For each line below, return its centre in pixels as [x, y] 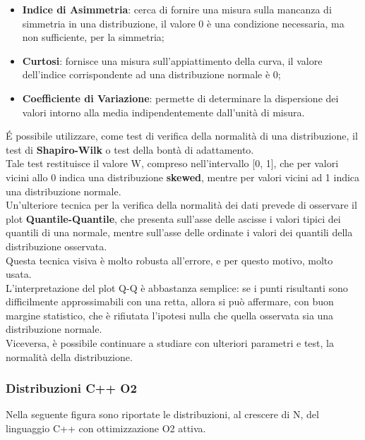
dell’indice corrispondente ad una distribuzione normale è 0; [151, 74]
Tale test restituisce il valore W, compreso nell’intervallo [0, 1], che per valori [172, 163]
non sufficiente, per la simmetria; [93, 37]
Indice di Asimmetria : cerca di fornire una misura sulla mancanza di [177, 9]
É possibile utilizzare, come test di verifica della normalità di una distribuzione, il [182, 136]
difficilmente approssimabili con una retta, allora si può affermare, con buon [170, 301]
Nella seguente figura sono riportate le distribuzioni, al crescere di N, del [162, 414]
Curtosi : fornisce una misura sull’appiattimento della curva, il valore [172, 60]
